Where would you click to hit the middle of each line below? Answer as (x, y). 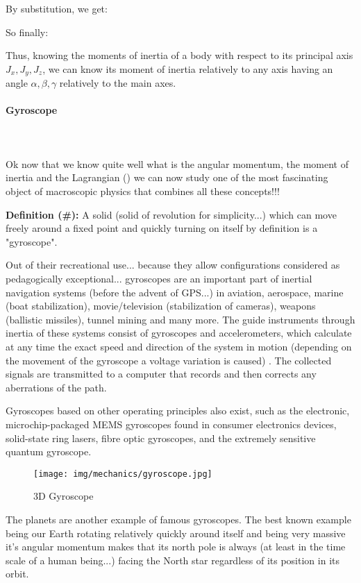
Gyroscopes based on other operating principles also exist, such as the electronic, (178, 411)
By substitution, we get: (57, 8)
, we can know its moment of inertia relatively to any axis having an (188, 68)
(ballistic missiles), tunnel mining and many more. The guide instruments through (180, 319)
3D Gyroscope (64, 496)
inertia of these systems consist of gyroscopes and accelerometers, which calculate (179, 333)
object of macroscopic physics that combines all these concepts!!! (143, 191)
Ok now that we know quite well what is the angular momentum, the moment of (177, 163)
